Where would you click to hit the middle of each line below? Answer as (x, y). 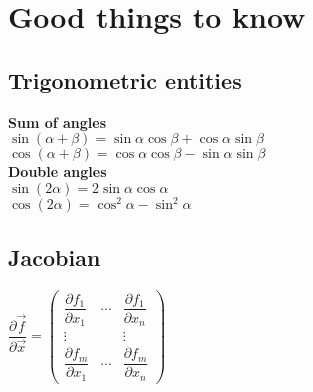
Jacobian (54, 256)
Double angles (57, 171)
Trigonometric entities (125, 79)
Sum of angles (57, 121)
